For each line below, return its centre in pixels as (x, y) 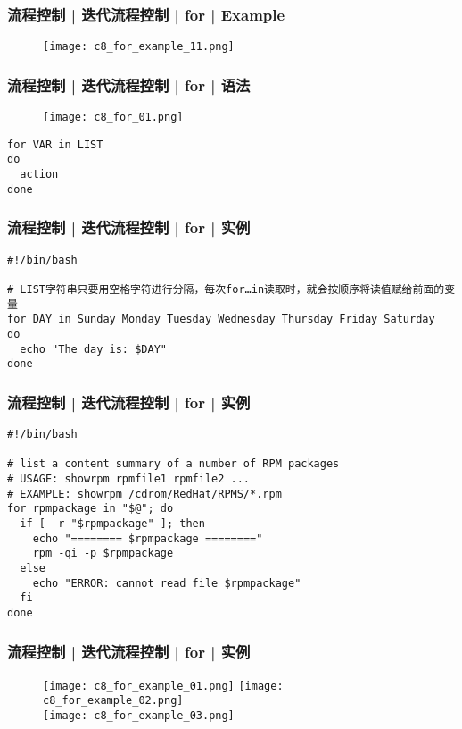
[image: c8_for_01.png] (113, 117)
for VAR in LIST (55, 144)
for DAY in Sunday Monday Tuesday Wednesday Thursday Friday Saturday (221, 319)
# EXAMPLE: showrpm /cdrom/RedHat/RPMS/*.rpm (144, 494)
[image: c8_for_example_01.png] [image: (163, 686)
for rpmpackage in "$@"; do (91, 509)
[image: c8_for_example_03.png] (139, 716)
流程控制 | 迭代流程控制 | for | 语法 (129, 84)
